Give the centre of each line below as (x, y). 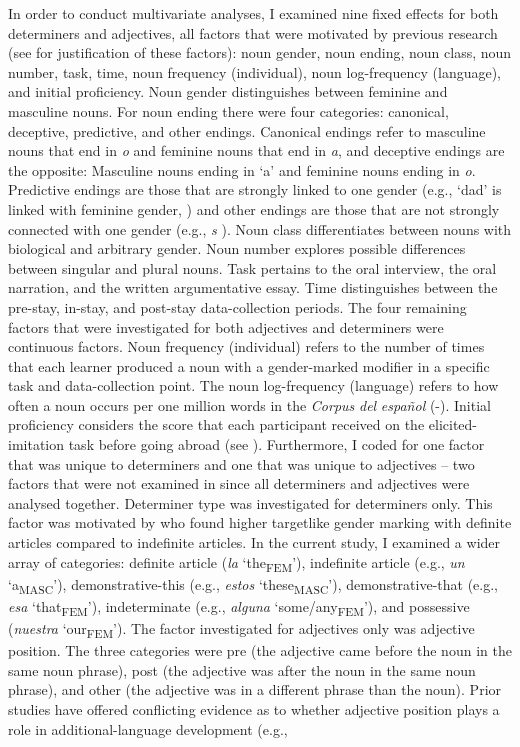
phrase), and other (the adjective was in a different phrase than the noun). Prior (255, 689)
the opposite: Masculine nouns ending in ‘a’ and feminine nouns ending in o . (242, 169)
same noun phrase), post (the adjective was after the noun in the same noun (242, 669)
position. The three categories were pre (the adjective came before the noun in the (260, 650)
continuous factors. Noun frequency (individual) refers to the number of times (246, 346)
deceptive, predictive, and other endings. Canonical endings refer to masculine (247, 130)
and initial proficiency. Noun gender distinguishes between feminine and (228, 91)
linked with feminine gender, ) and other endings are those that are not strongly (254, 208)
